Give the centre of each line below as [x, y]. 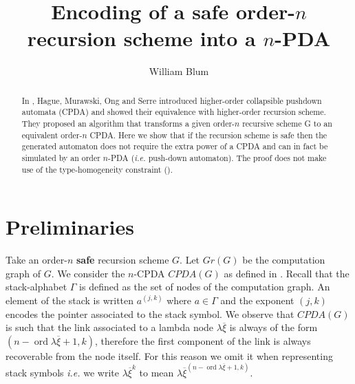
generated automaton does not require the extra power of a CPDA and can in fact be [175, 146]
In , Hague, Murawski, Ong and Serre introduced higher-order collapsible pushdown [172, 100]
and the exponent [257, 300]
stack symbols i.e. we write [63, 373]
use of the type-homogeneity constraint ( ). [97, 169]
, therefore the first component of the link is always [203, 340]
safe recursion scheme [123, 260]
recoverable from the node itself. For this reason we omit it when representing [169, 355]
